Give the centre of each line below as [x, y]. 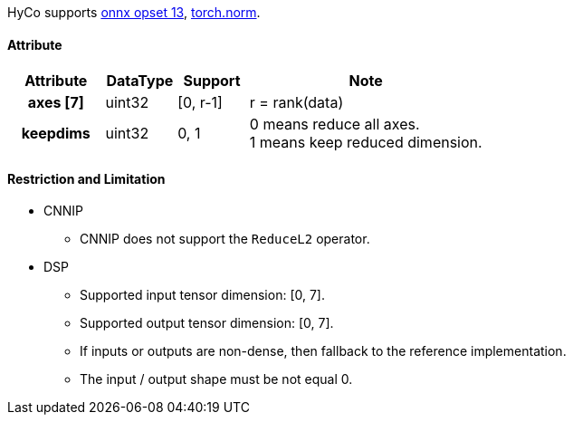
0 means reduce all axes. [334, 125]
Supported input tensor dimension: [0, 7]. [202, 295]
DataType [140, 81]
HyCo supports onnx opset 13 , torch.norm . [134, 12]
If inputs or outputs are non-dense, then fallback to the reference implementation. [323, 351]
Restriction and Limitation [86, 178]
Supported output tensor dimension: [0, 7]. [207, 323]
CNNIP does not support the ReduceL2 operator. [225, 239]
